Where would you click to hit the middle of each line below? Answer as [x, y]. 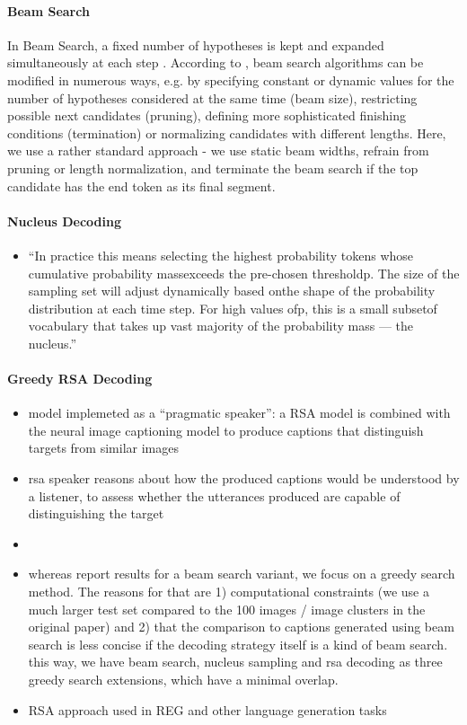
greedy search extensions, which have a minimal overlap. [183, 680]
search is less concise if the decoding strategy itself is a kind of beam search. [238, 644]
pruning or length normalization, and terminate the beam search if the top [213, 168]
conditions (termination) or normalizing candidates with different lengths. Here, [227, 133]
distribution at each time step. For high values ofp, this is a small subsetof [233, 308]
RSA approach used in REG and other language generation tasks [207, 709]
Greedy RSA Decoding [80, 379]
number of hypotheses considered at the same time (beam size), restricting [212, 97]
